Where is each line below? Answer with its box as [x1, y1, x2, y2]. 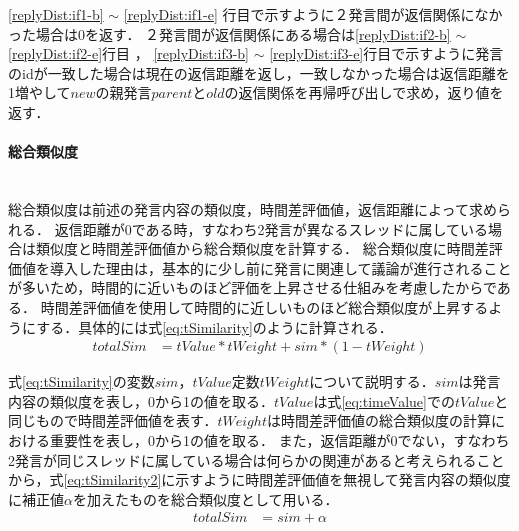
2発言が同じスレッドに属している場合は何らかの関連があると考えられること [8, 449, 505, 470]
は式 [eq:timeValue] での [313, 390, 455, 411]
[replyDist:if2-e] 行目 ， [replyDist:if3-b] [8, 43, 250, 64]
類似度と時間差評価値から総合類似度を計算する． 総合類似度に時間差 [35, 238, 489, 259]
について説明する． [309, 371, 435, 392]
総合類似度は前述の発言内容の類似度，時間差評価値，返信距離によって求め [8, 198, 497, 219]
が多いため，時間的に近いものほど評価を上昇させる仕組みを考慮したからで [8, 277, 497, 298]
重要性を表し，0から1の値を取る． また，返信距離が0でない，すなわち [49, 429, 510, 450]
